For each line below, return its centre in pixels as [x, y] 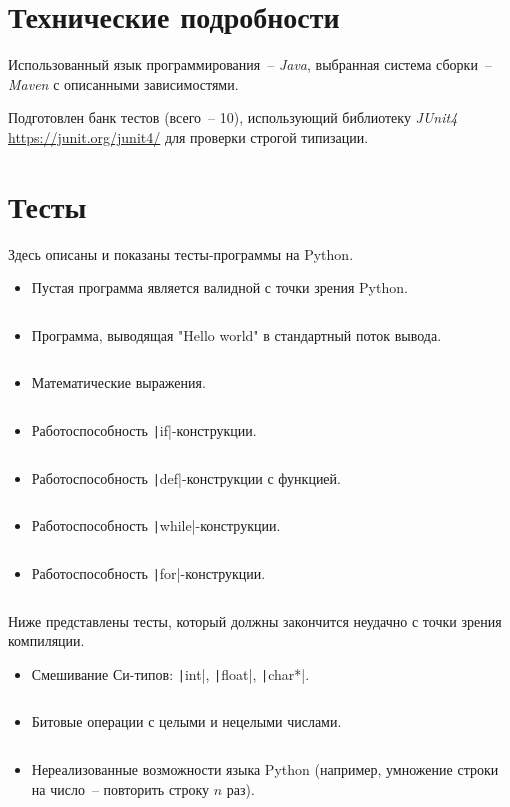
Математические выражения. [118, 382]
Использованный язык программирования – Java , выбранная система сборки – [250, 64]
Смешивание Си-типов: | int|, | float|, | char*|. [170, 673]
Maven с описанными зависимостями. [123, 83]
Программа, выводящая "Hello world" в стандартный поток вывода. [236, 334]
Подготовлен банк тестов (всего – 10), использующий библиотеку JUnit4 [233, 117]
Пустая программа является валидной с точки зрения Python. [219, 287]
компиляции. [46, 640]
